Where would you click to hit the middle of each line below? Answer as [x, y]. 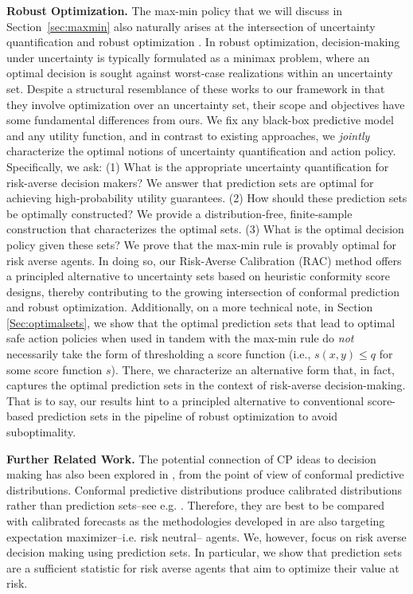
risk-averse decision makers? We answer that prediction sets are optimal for [190, 182]
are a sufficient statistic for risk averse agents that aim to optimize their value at [203, 567]
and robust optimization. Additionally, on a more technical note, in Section [190, 307]
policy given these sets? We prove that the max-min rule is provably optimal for [202, 244]
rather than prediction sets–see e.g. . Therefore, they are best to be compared [195, 505]
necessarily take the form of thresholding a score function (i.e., [159, 354]
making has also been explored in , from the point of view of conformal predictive [205, 474]
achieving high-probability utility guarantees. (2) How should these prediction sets [207, 198]
